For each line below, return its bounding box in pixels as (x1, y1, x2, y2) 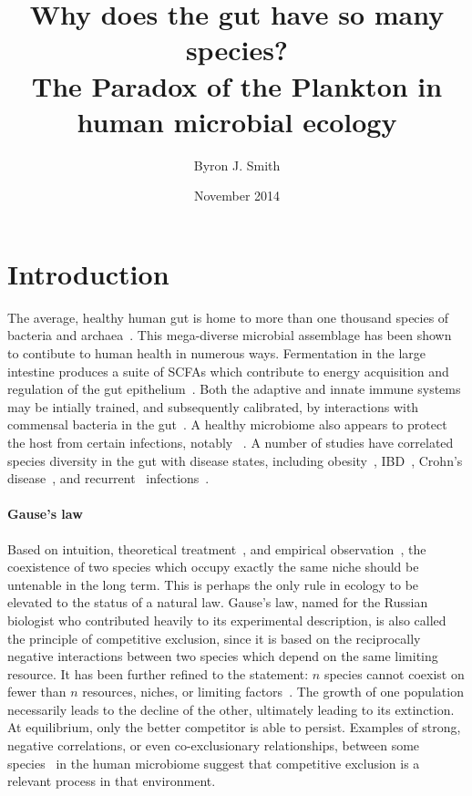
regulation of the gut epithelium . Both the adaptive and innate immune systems (7, 379, 461, 398)
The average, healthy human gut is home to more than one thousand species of (7, 307, 449, 326)
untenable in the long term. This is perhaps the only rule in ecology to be (7, 574, 419, 594)
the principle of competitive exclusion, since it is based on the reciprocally (7, 628, 421, 647)
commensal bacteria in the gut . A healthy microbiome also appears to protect (7, 415, 447, 434)
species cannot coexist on (323, 664, 465, 683)
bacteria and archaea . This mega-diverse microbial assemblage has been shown (7, 326, 452, 345)
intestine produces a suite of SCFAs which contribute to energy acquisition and (7, 361, 449, 380)
